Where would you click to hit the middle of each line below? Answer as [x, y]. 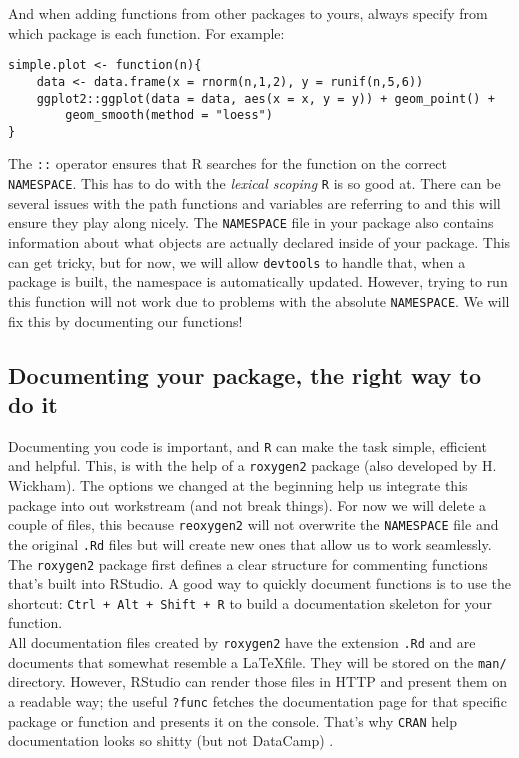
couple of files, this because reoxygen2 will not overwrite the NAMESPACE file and [253, 524]
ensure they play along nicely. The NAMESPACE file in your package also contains [251, 222]
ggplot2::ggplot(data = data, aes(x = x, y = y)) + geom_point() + [265, 98]
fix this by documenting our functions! [125, 320]
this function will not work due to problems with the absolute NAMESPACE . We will [259, 300]
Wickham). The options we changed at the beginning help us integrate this [238, 485]
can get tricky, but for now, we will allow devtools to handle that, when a [237, 261]
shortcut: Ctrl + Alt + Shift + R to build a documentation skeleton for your [250, 602]
